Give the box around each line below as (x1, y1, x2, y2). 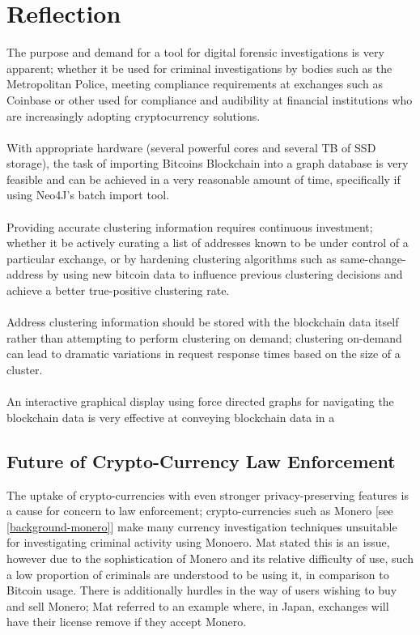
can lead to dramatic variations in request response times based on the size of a (6, 345, 401, 362)
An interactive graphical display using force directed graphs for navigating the (6, 393, 394, 410)
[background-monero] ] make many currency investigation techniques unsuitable (6, 518, 397, 535)
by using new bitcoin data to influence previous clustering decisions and (46, 266, 403, 283)
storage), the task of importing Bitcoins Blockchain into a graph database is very (6, 155, 409, 172)
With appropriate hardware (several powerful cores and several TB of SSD (6, 139, 376, 156)
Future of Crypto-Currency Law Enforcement (6, 448, 396, 473)
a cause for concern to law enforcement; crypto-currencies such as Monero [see (6, 502, 393, 519)
